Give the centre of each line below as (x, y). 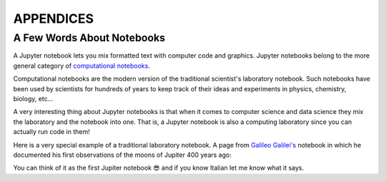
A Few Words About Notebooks (89, 38)
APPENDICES (54, 19)
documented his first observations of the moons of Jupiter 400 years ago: (122, 155)
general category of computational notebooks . (81, 66)
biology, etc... (33, 98)
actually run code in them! (51, 132)
